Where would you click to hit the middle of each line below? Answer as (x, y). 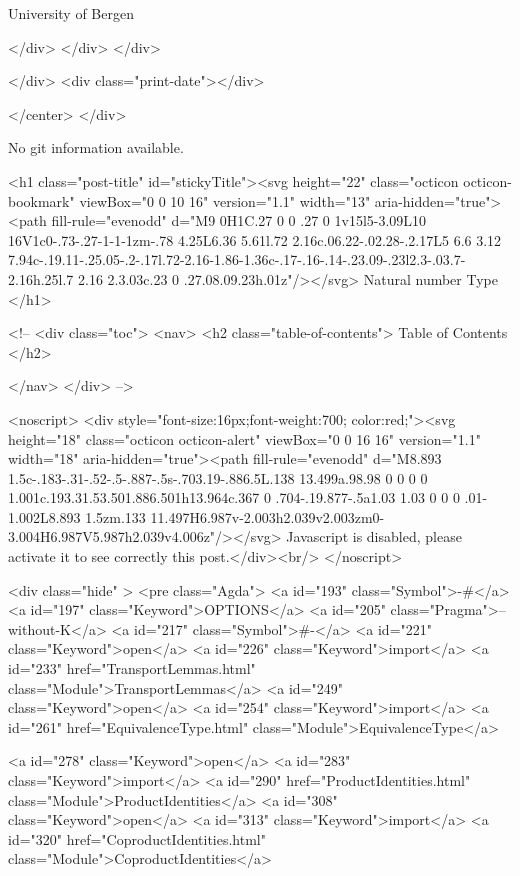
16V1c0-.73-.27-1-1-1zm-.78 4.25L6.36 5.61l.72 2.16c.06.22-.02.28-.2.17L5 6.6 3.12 (255, 239)
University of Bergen (71, 13)
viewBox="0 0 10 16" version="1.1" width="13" (225, 200)
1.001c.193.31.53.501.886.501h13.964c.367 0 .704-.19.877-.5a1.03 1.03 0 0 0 (234, 497)
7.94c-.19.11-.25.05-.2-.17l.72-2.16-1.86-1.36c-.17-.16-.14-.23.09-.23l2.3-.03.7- (237, 259)
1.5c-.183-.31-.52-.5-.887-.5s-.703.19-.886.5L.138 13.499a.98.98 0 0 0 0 (218, 477)
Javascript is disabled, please (374, 536)
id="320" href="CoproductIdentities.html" (137, 838)
